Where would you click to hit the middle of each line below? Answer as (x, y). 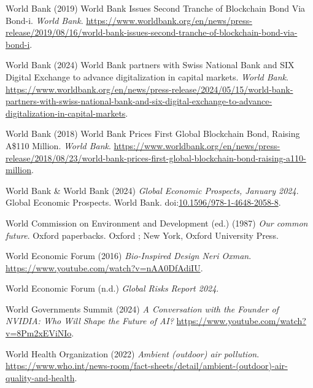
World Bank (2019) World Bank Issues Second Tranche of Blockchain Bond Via (156, 8)
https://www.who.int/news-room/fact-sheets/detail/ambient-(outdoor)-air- (147, 366)
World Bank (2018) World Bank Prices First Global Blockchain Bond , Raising (153, 134)
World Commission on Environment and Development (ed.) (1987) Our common (157, 223)
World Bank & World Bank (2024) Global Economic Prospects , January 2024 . (152, 190)
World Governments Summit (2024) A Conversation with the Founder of (142, 308)
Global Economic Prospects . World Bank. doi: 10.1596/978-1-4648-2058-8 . (143, 202)
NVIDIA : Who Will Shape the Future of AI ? (90, 321)
